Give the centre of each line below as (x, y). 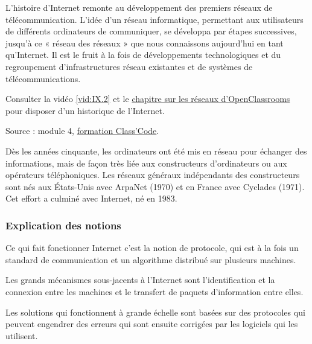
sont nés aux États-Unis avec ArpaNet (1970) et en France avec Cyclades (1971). (155, 186)
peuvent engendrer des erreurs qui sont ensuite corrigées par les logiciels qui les (152, 324)
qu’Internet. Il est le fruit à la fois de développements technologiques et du (143, 55)
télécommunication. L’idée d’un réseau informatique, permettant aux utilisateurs (154, 19)
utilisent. (22, 335)
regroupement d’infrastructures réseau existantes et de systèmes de (129, 66)
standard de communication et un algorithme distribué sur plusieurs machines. (151, 259)
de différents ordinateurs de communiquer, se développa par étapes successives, (151, 31)
